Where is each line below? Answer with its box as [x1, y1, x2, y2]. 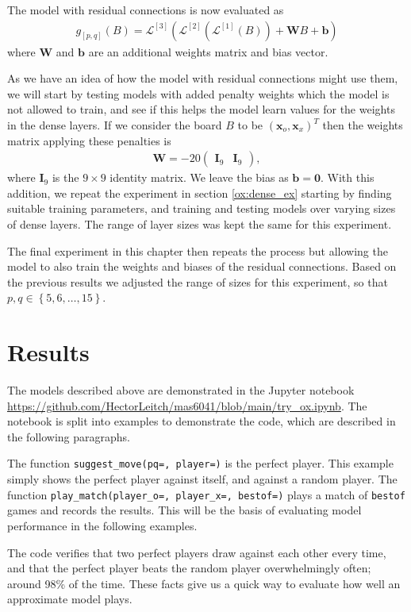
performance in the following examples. [7, 517, 198, 533]
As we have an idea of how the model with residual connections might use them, [7, 70, 398, 87]
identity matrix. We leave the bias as [109, 169, 289, 186]
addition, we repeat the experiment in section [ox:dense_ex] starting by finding [7, 184, 392, 201]
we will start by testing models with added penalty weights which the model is [7, 85, 390, 102]
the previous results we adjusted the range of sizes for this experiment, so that [7, 273, 388, 290]
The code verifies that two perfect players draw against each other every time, [7, 544, 386, 560]
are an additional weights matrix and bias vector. [88, 43, 328, 60]
